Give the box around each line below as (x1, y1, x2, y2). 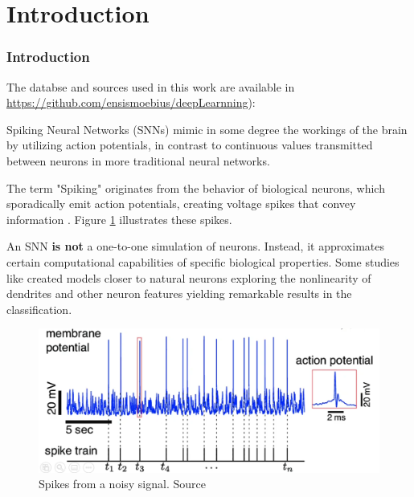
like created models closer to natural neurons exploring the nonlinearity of (6, 269, 371, 286)
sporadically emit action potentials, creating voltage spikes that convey (6, 195, 356, 212)
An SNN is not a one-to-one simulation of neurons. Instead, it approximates (6, 238, 384, 255)
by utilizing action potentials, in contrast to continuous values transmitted (6, 136, 373, 153)
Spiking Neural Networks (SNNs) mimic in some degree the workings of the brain (6, 120, 408, 137)
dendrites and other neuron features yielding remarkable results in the (6, 285, 352, 302)
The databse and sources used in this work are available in (6, 78, 295, 95)
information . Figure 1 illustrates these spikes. (6, 210, 232, 227)
